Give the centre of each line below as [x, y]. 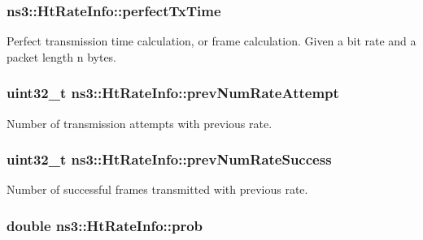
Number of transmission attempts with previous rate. [140, 123]
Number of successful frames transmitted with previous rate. [157, 189]
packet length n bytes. [62, 56]
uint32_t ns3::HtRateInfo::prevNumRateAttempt [173, 93]
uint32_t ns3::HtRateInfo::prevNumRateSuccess [169, 159]
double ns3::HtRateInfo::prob [105, 225]
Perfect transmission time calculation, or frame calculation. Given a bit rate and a [211, 41]
